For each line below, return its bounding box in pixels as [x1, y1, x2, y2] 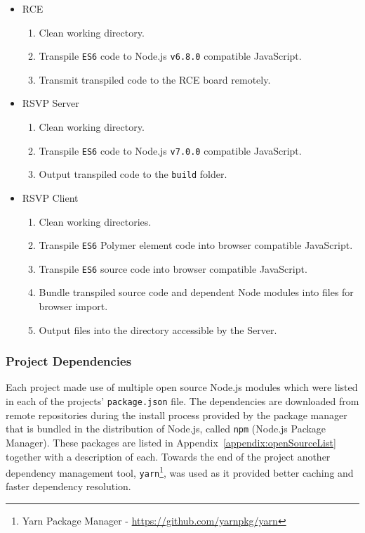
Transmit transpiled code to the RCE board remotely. [39, 72, 271, 86]
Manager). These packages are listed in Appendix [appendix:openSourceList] [6, 435, 336, 449]
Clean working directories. [39, 214, 152, 229]
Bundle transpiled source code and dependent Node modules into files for [39, 285, 354, 300]
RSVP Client [22, 190, 79, 205]
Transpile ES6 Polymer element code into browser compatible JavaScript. [39, 238, 353, 252]
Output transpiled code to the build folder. [39, 167, 227, 181]
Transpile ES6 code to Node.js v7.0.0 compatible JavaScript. [39, 143, 302, 158]
